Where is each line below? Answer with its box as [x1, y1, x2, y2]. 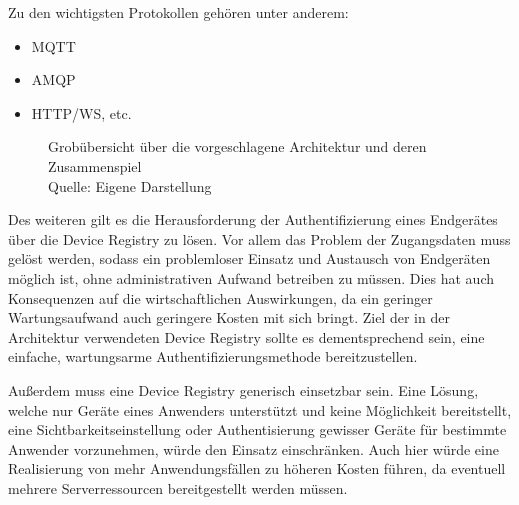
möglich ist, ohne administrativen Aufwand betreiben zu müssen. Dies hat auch [8, 267, 494, 288]
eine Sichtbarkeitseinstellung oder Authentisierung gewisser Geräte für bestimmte [8, 419, 507, 440]
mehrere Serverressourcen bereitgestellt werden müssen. [8, 477, 348, 498]
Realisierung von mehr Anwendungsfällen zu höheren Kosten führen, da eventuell [8, 458, 506, 479]
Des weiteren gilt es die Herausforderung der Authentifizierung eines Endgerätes [8, 209, 498, 230]
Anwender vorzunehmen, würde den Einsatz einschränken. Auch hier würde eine [8, 438, 499, 459]
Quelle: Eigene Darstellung [48, 175, 212, 196]
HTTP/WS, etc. [31, 102, 132, 123]
